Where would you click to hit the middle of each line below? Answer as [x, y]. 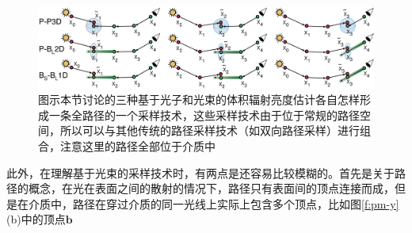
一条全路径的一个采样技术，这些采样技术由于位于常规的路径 [204, 115]
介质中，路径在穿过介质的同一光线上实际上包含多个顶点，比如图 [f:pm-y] [214, 203]
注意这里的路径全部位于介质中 [137, 145]
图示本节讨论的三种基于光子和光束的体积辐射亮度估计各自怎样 [199, 99]
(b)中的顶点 [36, 219]
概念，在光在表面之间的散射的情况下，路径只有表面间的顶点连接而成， [211, 188]
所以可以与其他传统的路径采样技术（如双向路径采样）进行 [210, 130]
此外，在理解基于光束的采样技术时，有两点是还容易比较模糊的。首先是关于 [200, 172]
